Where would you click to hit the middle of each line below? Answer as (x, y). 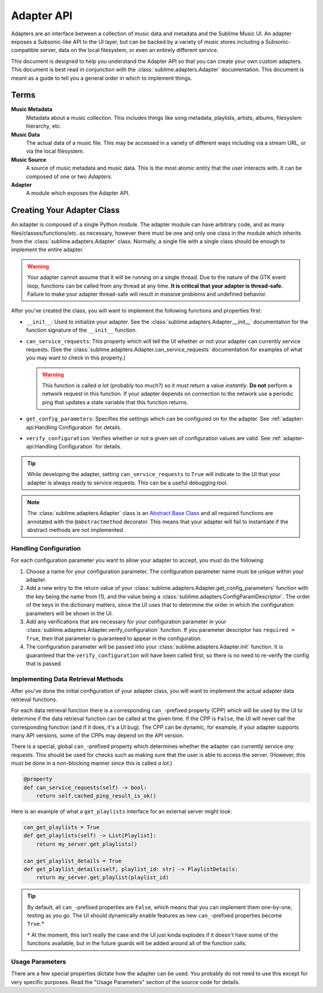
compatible (25, 50)
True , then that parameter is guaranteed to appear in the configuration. (114, 638)
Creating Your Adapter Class (65, 211)
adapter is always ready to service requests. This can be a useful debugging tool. (128, 483)
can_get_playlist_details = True (73, 861)
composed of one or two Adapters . (69, 176)
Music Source (29, 159)
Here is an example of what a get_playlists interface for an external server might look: (122, 811)
